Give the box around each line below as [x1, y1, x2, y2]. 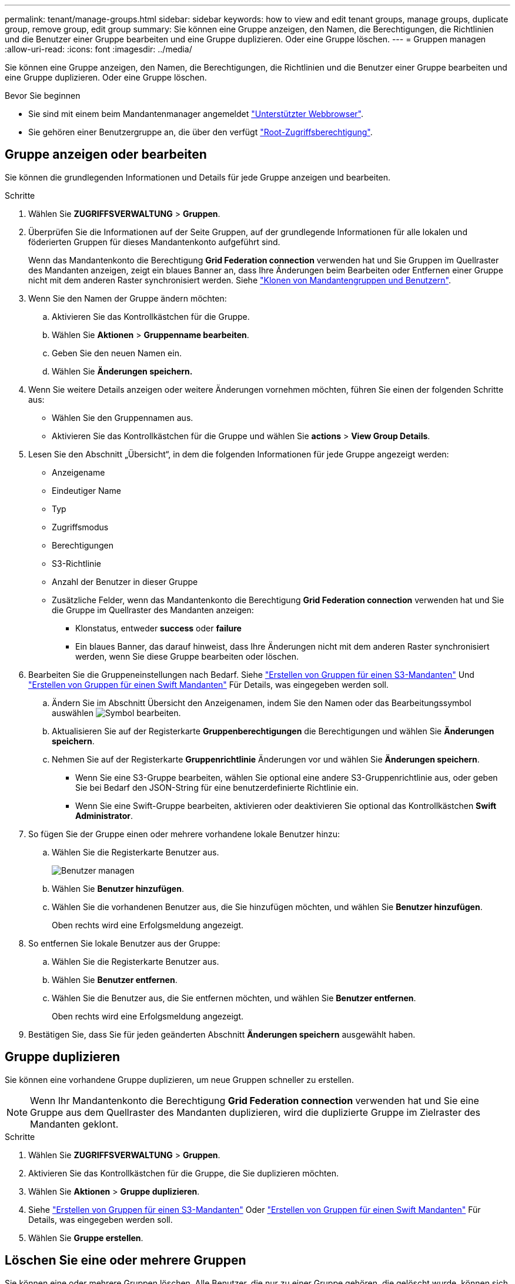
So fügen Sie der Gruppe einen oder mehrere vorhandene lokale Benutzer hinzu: [28, 828, 340, 839]
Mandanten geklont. [30, 1118, 119, 1130]
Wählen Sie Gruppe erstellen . [28, 1232, 143, 1243]
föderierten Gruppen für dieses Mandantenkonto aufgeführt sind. [28, 236, 280, 247]
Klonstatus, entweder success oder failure [75, 623, 242, 633]
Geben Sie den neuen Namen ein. [52, 347, 182, 358]
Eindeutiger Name [52, 485, 121, 496]
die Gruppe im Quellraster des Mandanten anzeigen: [52, 604, 254, 615]
